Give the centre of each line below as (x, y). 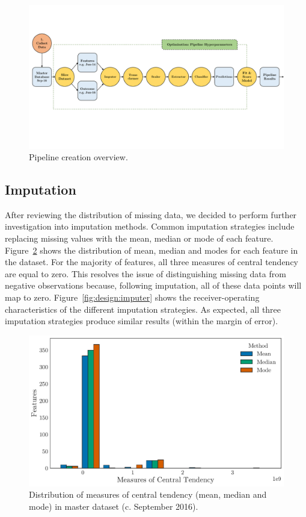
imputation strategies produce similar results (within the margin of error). (142, 321)
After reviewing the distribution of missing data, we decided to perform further (151, 214)
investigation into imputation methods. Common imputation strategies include (150, 226)
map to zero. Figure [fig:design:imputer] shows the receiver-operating (132, 297)
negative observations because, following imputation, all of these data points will (153, 285)
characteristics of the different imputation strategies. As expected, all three (143, 309)
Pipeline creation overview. (78, 157)
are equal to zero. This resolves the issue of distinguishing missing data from (145, 273)
